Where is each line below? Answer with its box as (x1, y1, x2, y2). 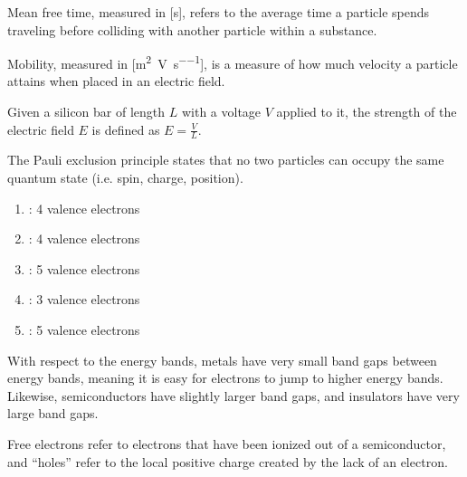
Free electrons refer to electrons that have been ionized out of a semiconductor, (7, 434, 446, 453)
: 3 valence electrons (28, 290, 140, 309)
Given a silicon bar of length (7, 102, 166, 121)
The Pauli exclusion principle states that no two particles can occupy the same (7, 150, 444, 169)
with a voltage (181, 102, 262, 121)
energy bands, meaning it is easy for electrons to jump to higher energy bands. (7, 368, 443, 387)
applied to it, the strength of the (276, 102, 457, 121)
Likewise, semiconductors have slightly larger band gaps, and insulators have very (7, 386, 460, 405)
